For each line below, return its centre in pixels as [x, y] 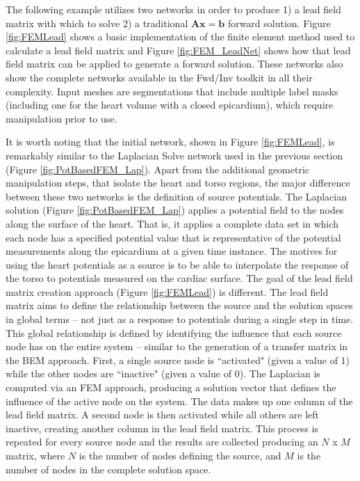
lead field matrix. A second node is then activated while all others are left [163, 415]
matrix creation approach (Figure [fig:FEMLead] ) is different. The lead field [167, 291]
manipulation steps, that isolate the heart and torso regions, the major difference [178, 183]
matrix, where [35, 455]
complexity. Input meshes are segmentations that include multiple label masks [172, 91]
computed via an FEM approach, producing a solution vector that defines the [171, 387]
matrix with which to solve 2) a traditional [97, 23]
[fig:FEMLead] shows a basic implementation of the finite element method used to [180, 37]
